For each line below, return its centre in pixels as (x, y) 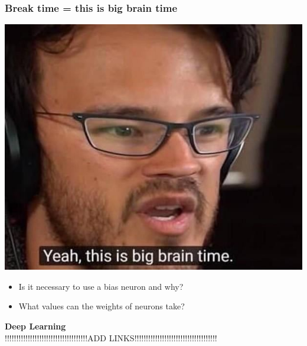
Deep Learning (35, 326)
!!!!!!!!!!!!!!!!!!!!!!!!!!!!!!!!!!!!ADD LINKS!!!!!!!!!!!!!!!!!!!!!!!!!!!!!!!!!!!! (111, 337)
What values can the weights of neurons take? (102, 306)
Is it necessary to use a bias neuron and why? (101, 286)
